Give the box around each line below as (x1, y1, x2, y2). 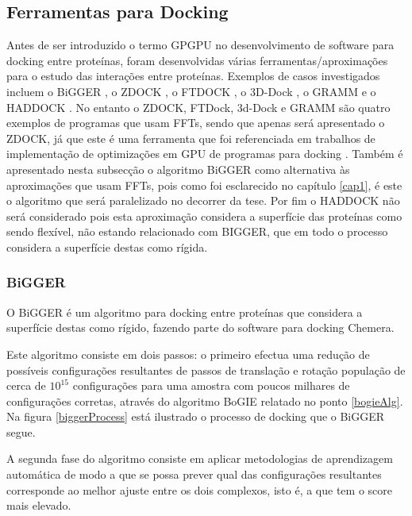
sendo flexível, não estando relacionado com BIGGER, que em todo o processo (6, 223, 388, 240)
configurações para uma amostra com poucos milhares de (72, 377, 350, 394)
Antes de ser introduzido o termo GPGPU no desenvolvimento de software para (6, 37, 395, 53)
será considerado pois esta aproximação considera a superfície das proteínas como (6, 207, 402, 224)
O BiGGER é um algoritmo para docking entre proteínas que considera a (6, 303, 363, 320)
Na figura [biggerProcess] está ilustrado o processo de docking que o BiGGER (6, 408, 385, 425)
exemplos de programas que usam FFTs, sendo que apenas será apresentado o (6, 114, 385, 131)
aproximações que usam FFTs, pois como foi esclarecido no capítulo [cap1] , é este (6, 176, 402, 193)
